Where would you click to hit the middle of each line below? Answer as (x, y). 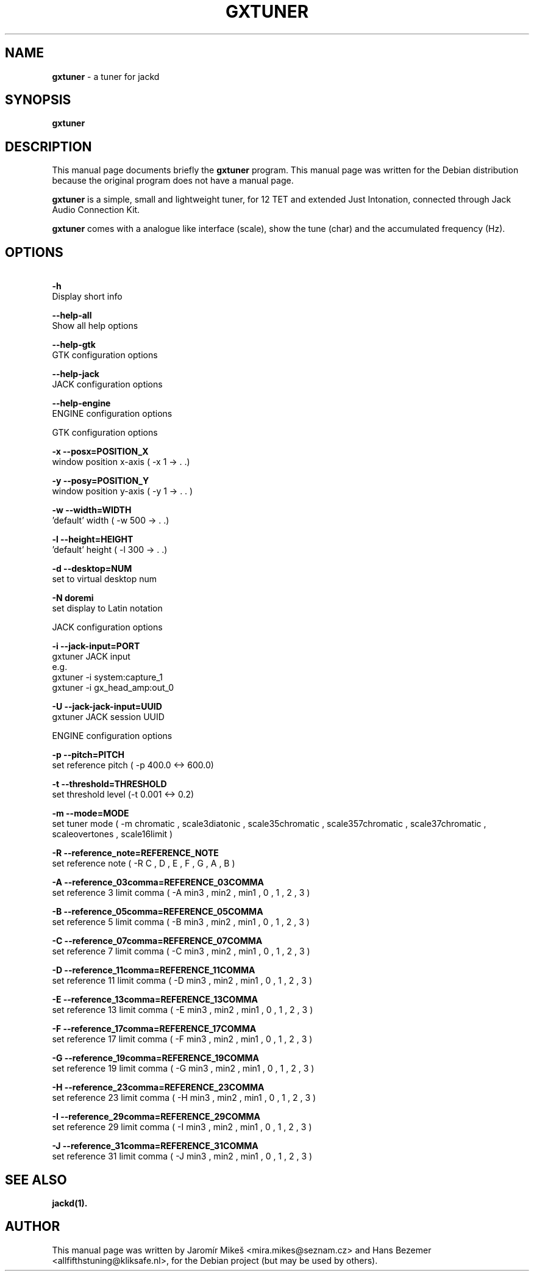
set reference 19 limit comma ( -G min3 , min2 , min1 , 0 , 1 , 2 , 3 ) (183, 1069)
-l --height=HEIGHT (93, 539)
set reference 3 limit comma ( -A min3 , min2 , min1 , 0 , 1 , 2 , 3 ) (181, 893)
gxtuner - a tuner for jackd (106, 76)
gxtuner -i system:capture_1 (107, 677)
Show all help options (95, 326)
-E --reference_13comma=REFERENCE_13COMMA (155, 1000)
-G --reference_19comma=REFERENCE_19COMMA (156, 1058)
